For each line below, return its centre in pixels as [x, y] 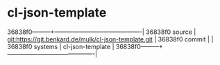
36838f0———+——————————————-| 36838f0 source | [102, 32]
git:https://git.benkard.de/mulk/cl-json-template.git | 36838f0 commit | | [110, 39]
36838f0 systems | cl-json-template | [61, 46]
